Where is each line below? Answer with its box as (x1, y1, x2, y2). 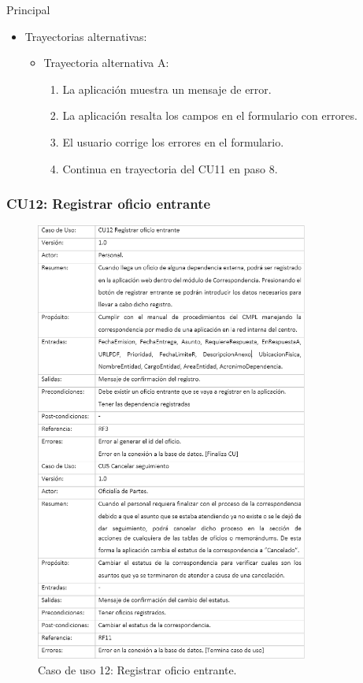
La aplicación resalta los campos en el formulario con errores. (62, 107, 357, 124)
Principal (6, 2, 50, 17)
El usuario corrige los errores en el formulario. (62, 133, 284, 150)
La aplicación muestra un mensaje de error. (62, 80, 272, 97)
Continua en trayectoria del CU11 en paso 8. (62, 160, 278, 176)
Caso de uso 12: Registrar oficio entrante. (38, 661, 237, 677)
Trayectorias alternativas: (24, 28, 147, 44)
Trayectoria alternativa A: (43, 54, 169, 71)
